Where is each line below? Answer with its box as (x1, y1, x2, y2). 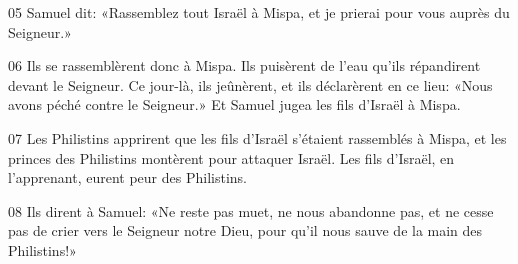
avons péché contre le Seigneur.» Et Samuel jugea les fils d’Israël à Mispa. (8, 94, 461, 115)
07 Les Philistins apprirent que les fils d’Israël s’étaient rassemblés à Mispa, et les (8, 127, 507, 148)
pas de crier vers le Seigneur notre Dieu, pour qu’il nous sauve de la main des (8, 220, 483, 241)
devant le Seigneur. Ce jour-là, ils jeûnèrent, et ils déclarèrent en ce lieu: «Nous (8, 74, 493, 95)
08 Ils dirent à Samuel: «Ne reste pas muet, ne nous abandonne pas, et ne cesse (8, 200, 494, 221)
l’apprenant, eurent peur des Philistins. (8, 167, 247, 188)
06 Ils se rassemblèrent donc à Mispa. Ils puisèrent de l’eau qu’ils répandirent (8, 55, 481, 76)
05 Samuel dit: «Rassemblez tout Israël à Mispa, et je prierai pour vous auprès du (8, 2, 510, 22)
